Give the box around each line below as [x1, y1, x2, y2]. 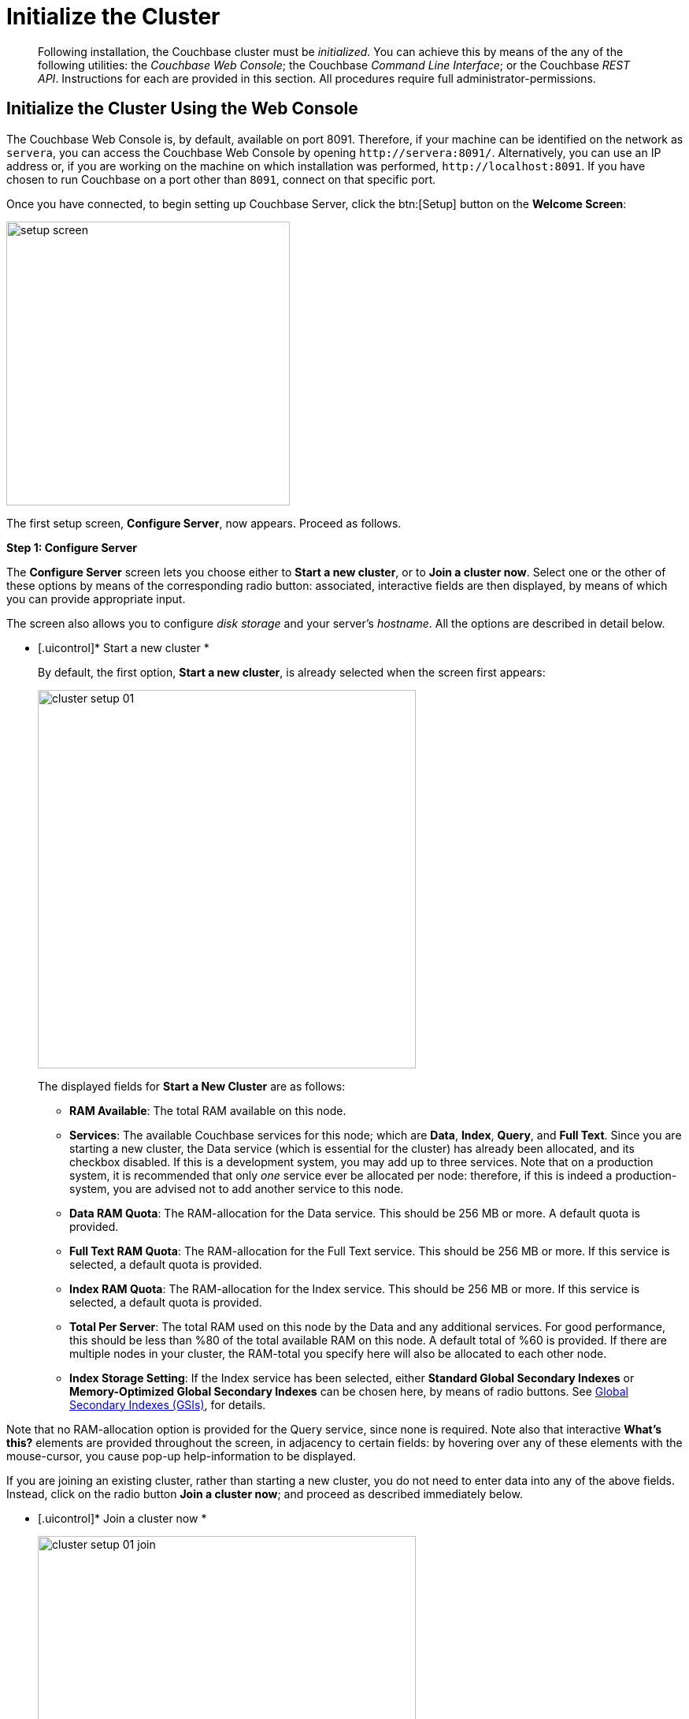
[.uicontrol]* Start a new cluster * [38, 640, 209, 654]
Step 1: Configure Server [6, 540, 137, 554]
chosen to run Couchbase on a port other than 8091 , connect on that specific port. [6, 172, 436, 186]
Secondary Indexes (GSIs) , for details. [69, 1397, 266, 1411]
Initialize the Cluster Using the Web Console [6, 99, 358, 119]
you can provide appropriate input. [6, 591, 186, 606]
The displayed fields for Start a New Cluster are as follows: [38, 1079, 346, 1093]
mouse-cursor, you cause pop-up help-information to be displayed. [6, 1449, 357, 1463]
